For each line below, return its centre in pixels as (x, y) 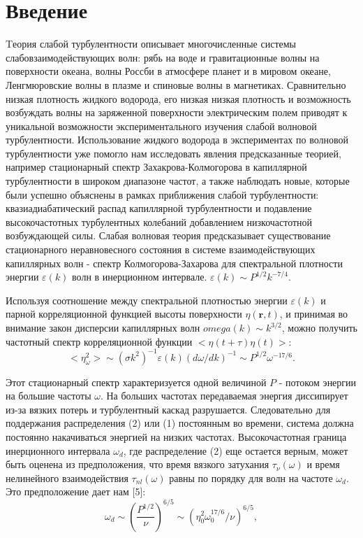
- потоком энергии (318, 382)
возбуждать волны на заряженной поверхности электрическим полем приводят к (177, 112)
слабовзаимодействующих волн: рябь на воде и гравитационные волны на (163, 57)
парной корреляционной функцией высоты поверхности (124, 314)
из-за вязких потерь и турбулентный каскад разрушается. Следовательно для (168, 409)
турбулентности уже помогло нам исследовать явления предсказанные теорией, (173, 153)
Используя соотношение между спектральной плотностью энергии (147, 300)
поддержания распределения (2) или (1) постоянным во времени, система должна (180, 423)
